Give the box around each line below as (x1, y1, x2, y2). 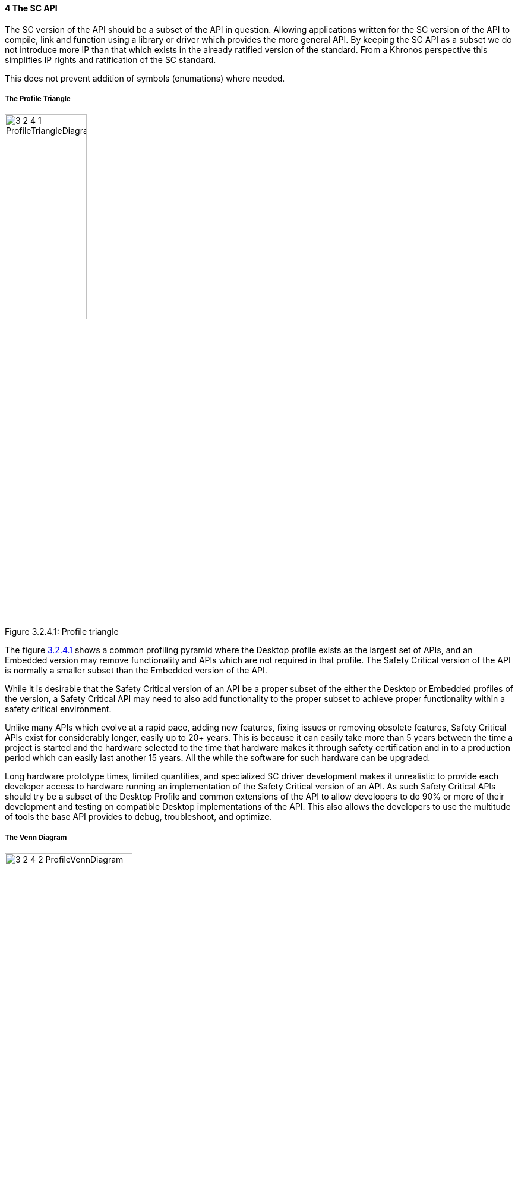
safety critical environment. (5, 704, 112, 715)
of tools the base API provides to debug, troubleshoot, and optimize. (5, 812, 272, 822)
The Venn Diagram (5, 833, 67, 842)
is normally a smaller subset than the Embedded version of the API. (5, 665, 267, 676)
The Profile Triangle (5, 95, 71, 103)
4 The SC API (5, 3, 58, 13)
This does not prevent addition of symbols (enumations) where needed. (5, 73, 285, 83)
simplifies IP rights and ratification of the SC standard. (5, 54, 216, 65)
